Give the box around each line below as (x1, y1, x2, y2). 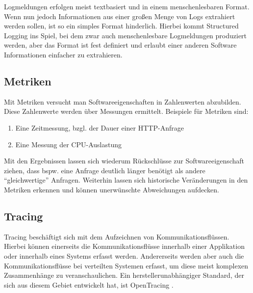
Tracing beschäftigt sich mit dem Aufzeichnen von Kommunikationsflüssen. (4, 231, 229, 241)
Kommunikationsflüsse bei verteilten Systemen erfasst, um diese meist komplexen (4, 260, 249, 270)
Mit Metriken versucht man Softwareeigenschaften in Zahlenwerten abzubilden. (4, 96, 241, 107)
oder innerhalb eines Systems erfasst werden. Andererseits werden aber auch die (4, 250, 244, 261)
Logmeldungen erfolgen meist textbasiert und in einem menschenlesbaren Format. (4, 1, 250, 11)
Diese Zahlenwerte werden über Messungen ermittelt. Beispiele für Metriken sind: (4, 106, 249, 116)
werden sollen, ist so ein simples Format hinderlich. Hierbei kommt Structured (4, 21, 239, 31)
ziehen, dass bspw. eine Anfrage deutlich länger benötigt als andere (4, 165, 205, 175)
